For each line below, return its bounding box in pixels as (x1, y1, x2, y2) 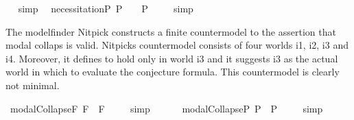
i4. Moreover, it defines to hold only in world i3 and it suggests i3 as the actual (5, 51, 338, 65)
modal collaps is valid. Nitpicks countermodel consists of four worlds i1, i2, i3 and (5, 38, 349, 52)
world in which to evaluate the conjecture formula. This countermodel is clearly (5, 64, 340, 79)
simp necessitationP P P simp (18, 1, 193, 15)
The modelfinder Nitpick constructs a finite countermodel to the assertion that (5, 24, 336, 38)
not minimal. (5, 77, 60, 92)
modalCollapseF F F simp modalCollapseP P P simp (10, 101, 323, 115)
